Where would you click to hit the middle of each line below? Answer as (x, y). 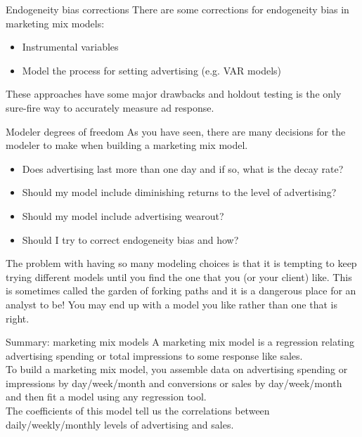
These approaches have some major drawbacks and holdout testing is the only (174, 94)
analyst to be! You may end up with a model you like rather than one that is (172, 304)
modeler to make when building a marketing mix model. (127, 145)
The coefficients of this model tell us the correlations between (138, 411)
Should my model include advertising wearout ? (123, 215)
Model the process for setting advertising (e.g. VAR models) (151, 70)
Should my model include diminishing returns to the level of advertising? (179, 192)
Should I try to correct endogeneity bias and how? (130, 239)
